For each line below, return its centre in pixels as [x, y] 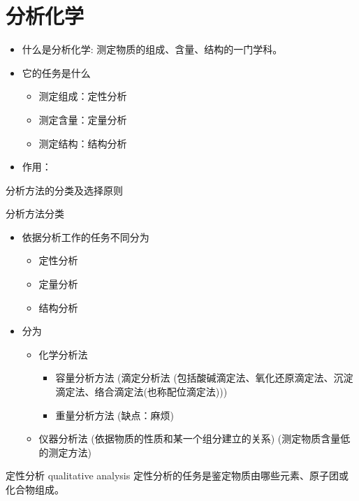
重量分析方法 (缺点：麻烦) [115, 415]
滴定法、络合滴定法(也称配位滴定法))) [141, 392]
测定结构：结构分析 [83, 143]
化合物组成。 [35, 489]
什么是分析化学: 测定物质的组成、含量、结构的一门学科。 [152, 49]
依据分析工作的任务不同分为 [86, 237]
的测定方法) [65, 452]
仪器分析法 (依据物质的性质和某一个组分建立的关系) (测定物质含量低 [195, 438]
